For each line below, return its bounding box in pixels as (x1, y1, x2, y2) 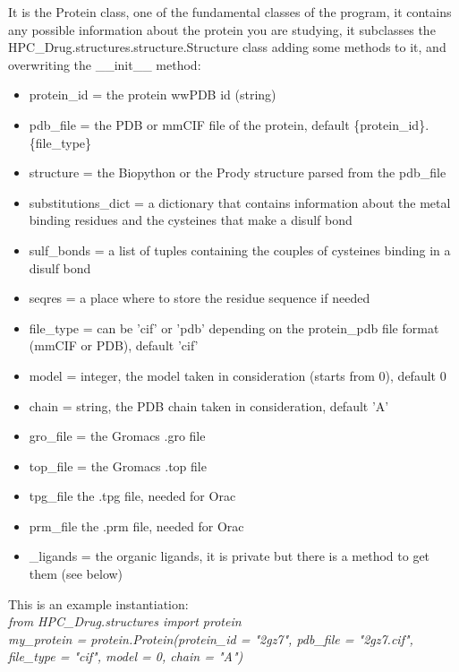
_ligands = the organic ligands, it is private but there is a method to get (29, 547, 430, 565)
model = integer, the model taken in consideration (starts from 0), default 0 (29, 366, 446, 384)
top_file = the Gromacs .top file (29, 456, 207, 475)
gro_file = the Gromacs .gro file (29, 426, 206, 445)
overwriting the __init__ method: (8, 55, 201, 73)
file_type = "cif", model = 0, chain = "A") (8, 647, 243, 666)
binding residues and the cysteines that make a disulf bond (29, 211, 353, 229)
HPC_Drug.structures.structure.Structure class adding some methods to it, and (8, 38, 446, 56)
